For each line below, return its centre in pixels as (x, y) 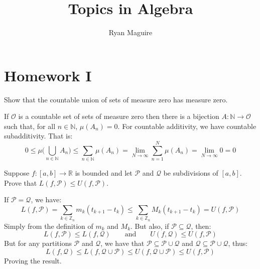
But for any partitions (38, 243)
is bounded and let (104, 173)
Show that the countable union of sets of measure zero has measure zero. (116, 99)
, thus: (238, 243)
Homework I (48, 75)
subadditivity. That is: (38, 136)
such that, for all (30, 126)
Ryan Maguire (131, 32)
